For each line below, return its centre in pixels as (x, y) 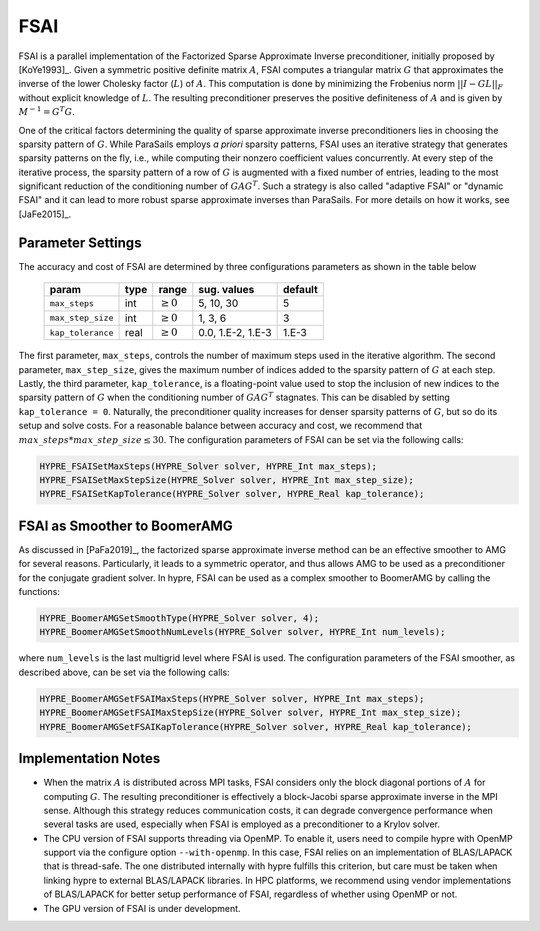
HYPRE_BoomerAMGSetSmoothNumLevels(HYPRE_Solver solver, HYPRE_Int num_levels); (242, 632)
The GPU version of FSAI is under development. (142, 908)
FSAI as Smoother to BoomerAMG (126, 525)
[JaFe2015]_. (45, 214)
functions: (39, 592)
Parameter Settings (80, 242)
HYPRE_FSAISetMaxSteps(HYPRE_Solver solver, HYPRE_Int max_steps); (208, 466)
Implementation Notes (89, 758)
